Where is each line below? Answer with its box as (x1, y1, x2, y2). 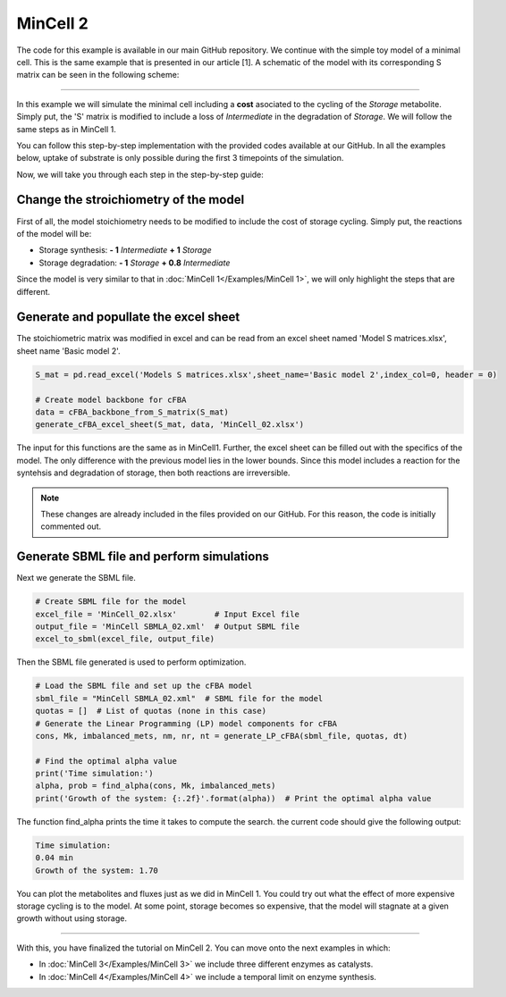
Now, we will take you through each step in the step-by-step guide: (16, 169, 264, 180)
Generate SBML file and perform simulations (16, 549, 270, 565)
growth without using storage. (16, 913, 127, 924)
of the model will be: (16, 228, 92, 239)
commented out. (40, 521, 102, 532)
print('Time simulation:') (35, 768, 154, 779)
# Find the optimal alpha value (35, 756, 178, 766)
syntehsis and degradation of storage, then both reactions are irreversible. (16, 467, 291, 478)
